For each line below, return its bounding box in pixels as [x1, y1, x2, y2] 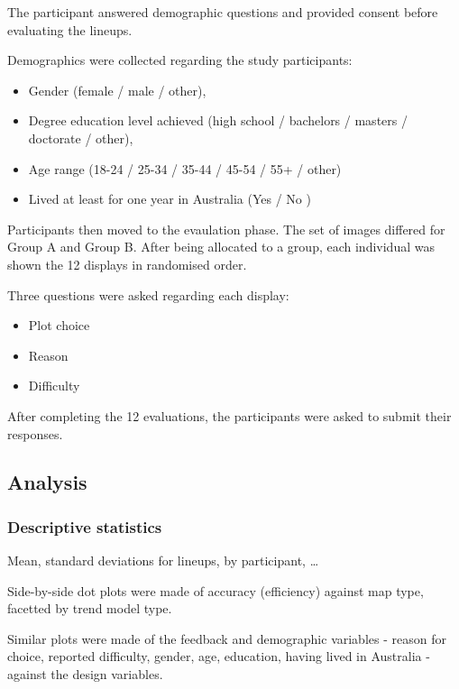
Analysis [7, 468, 87, 496]
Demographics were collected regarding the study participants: [7, 51, 353, 69]
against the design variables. [7, 665, 163, 684]
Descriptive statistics [7, 515, 162, 537]
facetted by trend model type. [7, 599, 172, 618]
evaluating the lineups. [7, 20, 133, 39]
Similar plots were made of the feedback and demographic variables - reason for [7, 629, 446, 648]
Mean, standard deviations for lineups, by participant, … [7, 551, 319, 570]
